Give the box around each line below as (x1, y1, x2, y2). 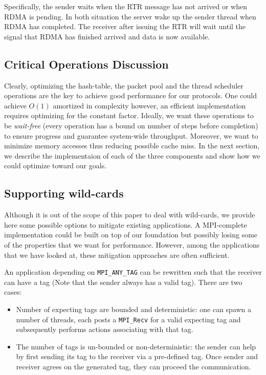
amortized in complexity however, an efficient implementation (53, 100, 246, 111)
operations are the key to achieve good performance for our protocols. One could (4, 90, 257, 101)
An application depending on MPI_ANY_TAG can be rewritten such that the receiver (4, 267, 262, 277)
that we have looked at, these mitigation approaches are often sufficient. (4, 249, 230, 260)
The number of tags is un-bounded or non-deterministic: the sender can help (16, 341, 256, 351)
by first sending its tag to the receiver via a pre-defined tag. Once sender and (16, 351, 258, 362)
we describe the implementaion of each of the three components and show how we (4, 150, 260, 161)
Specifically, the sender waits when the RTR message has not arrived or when (4, 1, 247, 11)
